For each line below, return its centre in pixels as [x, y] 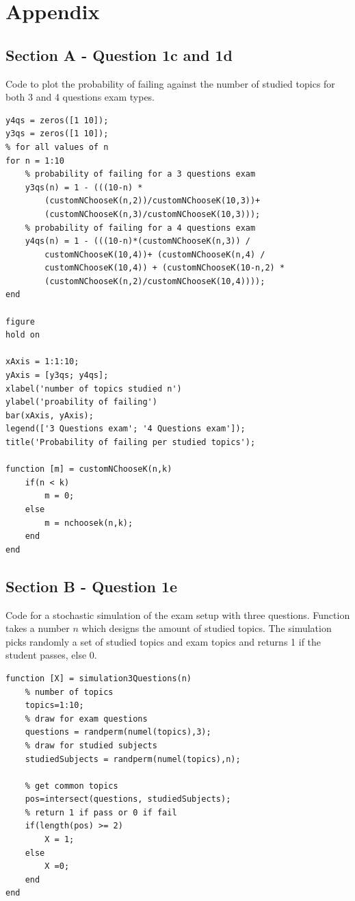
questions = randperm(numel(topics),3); [118, 732]
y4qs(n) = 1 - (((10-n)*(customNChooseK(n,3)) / [137, 241]
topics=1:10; [54, 706]
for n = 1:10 [35, 161]
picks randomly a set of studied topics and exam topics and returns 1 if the [163, 641]
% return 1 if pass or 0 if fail [101, 812]
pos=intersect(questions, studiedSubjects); [128, 799]
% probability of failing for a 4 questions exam [140, 228]
